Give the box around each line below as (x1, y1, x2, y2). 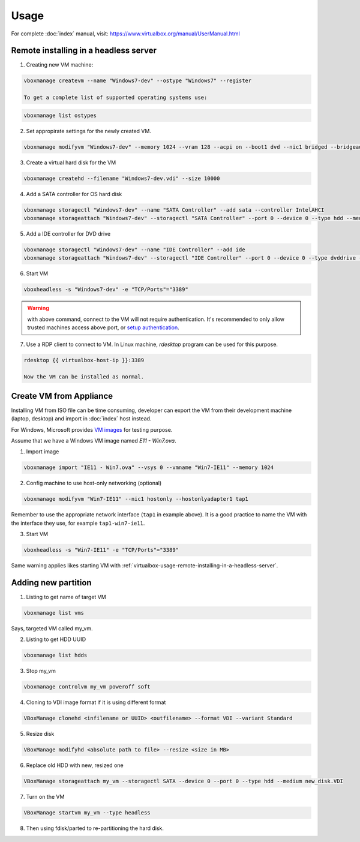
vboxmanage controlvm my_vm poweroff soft (23, 684, 151, 690)
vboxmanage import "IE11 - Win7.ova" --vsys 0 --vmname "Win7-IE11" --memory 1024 (23, 464, 274, 471)
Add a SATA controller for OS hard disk (26, 190, 122, 197)
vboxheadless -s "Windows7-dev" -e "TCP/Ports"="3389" (23, 286, 188, 293)
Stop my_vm (26, 667, 56, 675)
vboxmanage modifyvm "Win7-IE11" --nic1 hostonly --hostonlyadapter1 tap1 (23, 495, 249, 503)
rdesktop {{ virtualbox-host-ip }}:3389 (23, 357, 144, 363)
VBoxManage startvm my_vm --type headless (23, 810, 151, 816)
